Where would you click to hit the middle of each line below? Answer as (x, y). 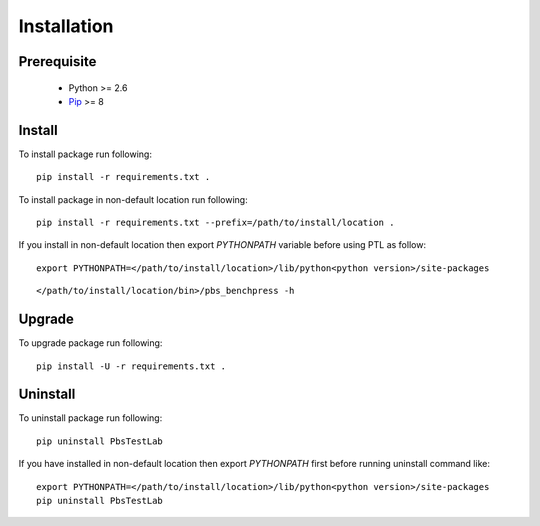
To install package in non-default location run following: (133, 199)
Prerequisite (57, 61)
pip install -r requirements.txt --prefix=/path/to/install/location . (215, 223)
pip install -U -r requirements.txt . (131, 366)
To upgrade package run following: (90, 343)
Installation (66, 26)
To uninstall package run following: (90, 418)
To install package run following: (85, 154)
